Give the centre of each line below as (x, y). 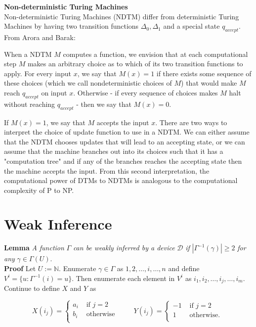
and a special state (192, 26)
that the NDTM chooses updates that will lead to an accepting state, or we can (125, 141)
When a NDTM (28, 54)
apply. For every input (38, 73)
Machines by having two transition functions (71, 26)
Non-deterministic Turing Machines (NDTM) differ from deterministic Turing (122, 16)
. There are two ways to (191, 122)
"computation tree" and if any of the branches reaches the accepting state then (123, 161)
